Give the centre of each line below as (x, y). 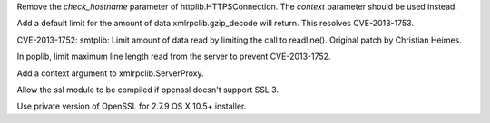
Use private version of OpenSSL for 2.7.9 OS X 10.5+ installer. (132, 106)
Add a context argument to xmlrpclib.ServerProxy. (110, 73)
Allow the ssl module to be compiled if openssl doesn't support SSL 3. (148, 90)
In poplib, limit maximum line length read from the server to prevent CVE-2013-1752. (174, 57)
